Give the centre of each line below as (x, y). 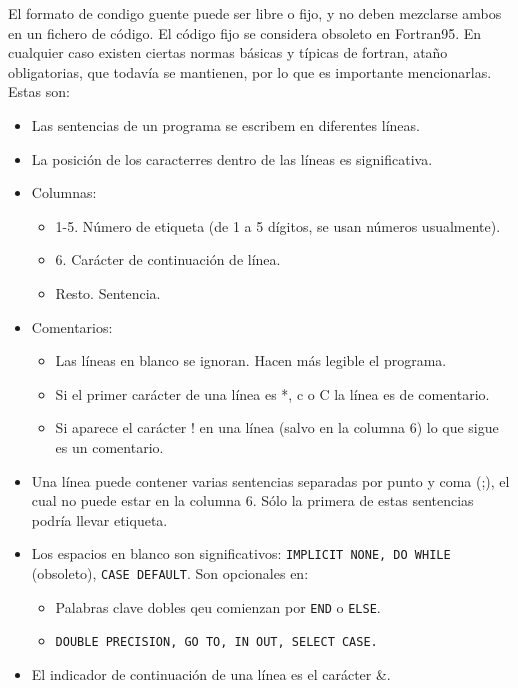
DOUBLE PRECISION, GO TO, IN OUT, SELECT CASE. (216, 642)
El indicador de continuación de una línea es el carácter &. (211, 673)
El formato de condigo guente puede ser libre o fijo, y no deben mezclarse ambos (255, 13)
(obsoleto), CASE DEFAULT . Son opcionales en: (170, 572)
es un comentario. (109, 446)
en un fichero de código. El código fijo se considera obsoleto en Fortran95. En (245, 32)
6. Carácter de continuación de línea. (168, 259)
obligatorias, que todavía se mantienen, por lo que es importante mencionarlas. (250, 71)
